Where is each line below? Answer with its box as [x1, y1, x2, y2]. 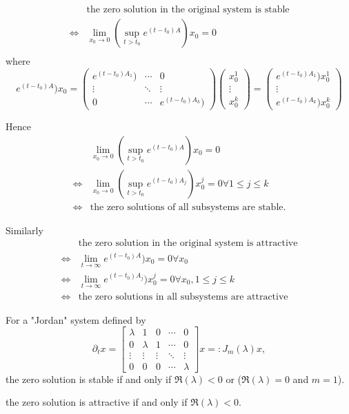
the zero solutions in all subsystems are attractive [78, 291, 288, 302]
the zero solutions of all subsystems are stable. [90, 202, 286, 212]
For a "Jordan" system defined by [6, 312, 146, 327]
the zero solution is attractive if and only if [6, 395, 188, 409]
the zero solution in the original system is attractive [78, 238, 298, 249]
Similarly [6, 222, 43, 237]
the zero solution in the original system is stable [86, 5, 290, 15]
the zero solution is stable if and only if [6, 371, 172, 386]
